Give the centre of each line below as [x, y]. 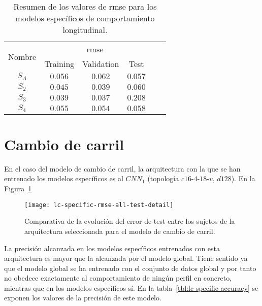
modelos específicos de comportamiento [85, 18]
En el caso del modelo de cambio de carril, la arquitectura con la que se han [122, 168]
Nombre [22, 56]
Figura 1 [18, 189]
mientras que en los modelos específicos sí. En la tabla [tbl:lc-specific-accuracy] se [131, 287]
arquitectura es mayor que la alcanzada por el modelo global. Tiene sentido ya [126, 258]
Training [59, 64]
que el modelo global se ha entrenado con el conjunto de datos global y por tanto [130, 268]
